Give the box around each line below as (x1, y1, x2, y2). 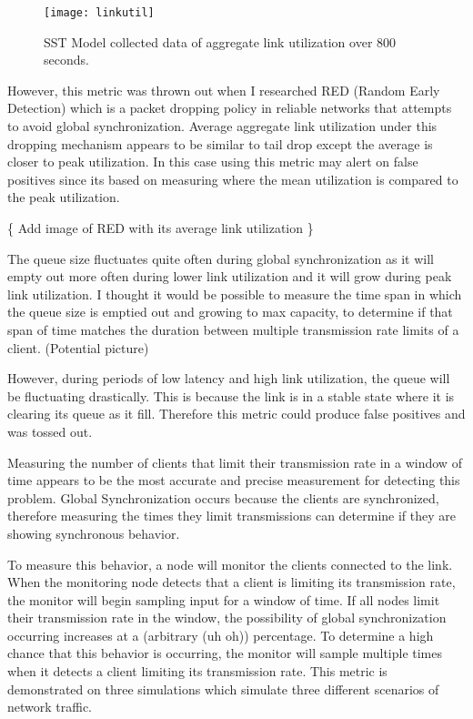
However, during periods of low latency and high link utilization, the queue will (7, 369, 450, 388)
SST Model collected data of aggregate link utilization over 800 (44, 32, 397, 51)
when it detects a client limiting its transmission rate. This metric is (7, 662, 387, 681)
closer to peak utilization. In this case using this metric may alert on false (7, 152, 418, 171)
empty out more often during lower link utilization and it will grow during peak (7, 267, 452, 286)
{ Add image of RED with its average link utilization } (7, 218, 314, 237)
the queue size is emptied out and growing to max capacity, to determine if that (7, 302, 453, 321)
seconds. (44, 50, 89, 69)
